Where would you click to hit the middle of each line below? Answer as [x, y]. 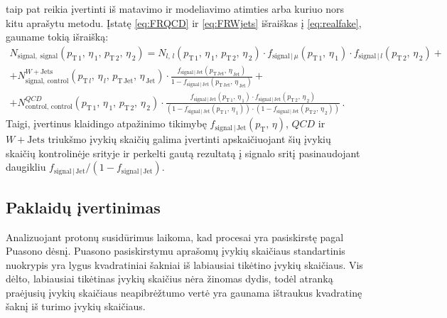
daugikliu [26, 167]
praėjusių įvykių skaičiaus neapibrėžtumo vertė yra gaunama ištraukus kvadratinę [184, 292]
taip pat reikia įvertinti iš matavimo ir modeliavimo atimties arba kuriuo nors [175, 9]
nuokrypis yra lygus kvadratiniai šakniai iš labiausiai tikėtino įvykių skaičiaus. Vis [184, 264]
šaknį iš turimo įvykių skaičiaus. [76, 306]
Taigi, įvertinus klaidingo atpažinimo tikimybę [106, 123]
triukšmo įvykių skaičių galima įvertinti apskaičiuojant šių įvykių [189, 139]
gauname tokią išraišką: [57, 37]
